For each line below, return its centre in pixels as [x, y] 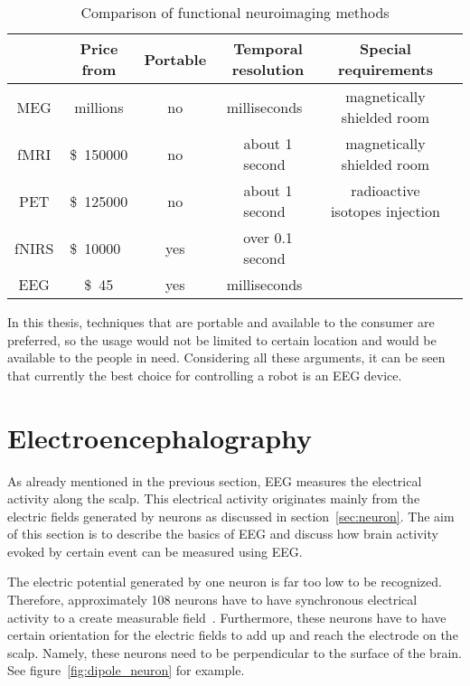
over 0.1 [268, 237]
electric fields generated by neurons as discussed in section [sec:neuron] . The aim [231, 516]
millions [99, 107]
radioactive [385, 190]
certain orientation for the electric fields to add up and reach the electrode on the [233, 635]
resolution [268, 69]
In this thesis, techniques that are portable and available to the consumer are [221, 322]
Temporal [268, 48]
